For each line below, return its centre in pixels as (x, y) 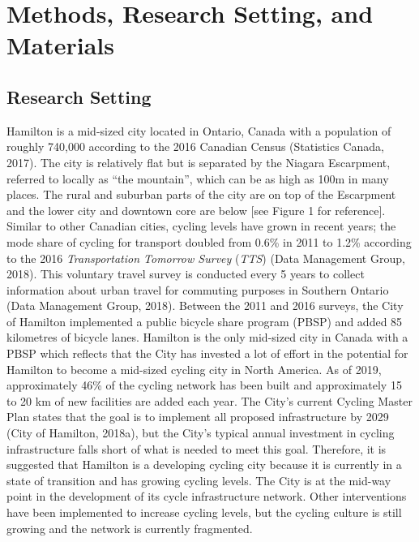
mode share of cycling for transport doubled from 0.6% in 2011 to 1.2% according (209, 241)
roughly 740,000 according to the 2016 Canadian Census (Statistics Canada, (195, 146)
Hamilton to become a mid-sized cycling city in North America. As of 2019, (194, 369)
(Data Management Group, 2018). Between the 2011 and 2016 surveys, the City (205, 305)
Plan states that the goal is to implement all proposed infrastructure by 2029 (198, 417)
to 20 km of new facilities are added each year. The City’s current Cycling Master (209, 400)
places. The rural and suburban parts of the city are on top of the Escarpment (201, 194)
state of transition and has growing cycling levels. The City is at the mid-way (199, 480)
